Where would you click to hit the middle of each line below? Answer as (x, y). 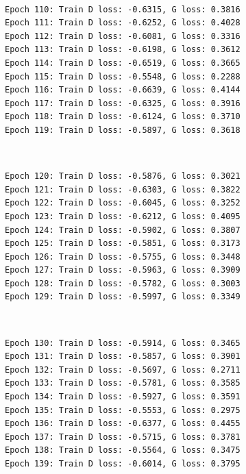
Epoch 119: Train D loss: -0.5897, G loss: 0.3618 (123, 130)
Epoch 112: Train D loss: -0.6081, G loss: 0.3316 (123, 36)
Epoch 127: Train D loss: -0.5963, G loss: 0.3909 (123, 270)
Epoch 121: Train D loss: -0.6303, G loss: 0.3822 (123, 189)
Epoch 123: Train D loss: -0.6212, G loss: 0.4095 (123, 216)
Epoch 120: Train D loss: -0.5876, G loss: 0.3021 (123, 176)
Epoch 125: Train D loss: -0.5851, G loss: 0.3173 (123, 244)
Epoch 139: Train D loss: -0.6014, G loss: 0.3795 (123, 464)
